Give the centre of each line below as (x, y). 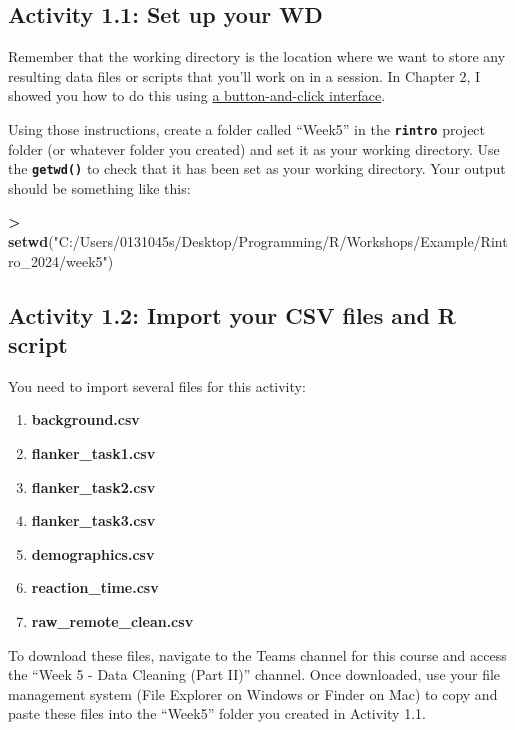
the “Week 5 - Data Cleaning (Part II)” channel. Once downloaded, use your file (254, 674)
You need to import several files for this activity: (157, 385)
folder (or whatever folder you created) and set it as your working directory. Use (254, 148)
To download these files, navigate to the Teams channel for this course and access (257, 654)
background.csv (85, 419)
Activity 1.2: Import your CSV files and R (232, 314)
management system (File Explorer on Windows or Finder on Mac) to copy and (253, 693)
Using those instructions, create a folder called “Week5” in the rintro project (247, 128)
